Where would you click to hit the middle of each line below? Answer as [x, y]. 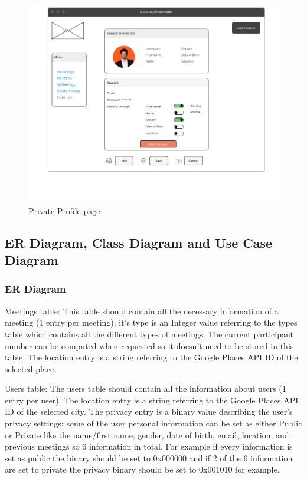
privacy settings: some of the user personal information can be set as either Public [153, 423]
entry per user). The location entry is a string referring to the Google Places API [152, 400]
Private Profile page [64, 210]
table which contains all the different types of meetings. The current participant [149, 334]
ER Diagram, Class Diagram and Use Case [139, 242]
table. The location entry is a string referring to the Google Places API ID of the [151, 357]
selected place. [31, 368]
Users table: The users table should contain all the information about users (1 [146, 388]
